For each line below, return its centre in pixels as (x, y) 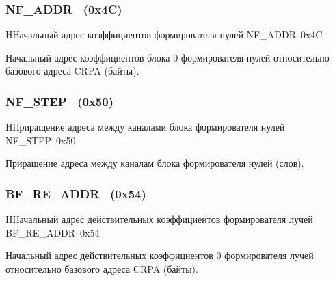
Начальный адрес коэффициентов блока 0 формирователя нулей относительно (167, 57)
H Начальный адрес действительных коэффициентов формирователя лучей (159, 219)
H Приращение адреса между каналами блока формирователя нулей (145, 127)
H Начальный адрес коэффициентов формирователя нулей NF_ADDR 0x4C (164, 35)
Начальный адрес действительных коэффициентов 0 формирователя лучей (160, 255)
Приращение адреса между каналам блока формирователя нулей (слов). (155, 163)
